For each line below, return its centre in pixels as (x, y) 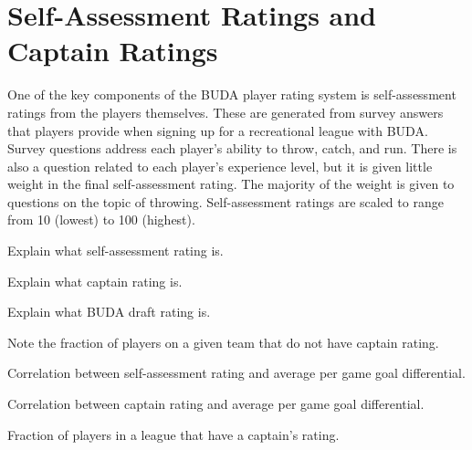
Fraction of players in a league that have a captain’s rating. (173, 434)
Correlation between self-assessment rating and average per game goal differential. (236, 373)
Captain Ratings (113, 51)
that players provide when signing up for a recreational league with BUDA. (218, 130)
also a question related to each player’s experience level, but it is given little (220, 166)
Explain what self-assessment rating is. (115, 251)
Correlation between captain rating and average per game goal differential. (216, 404)
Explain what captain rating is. (95, 281)
